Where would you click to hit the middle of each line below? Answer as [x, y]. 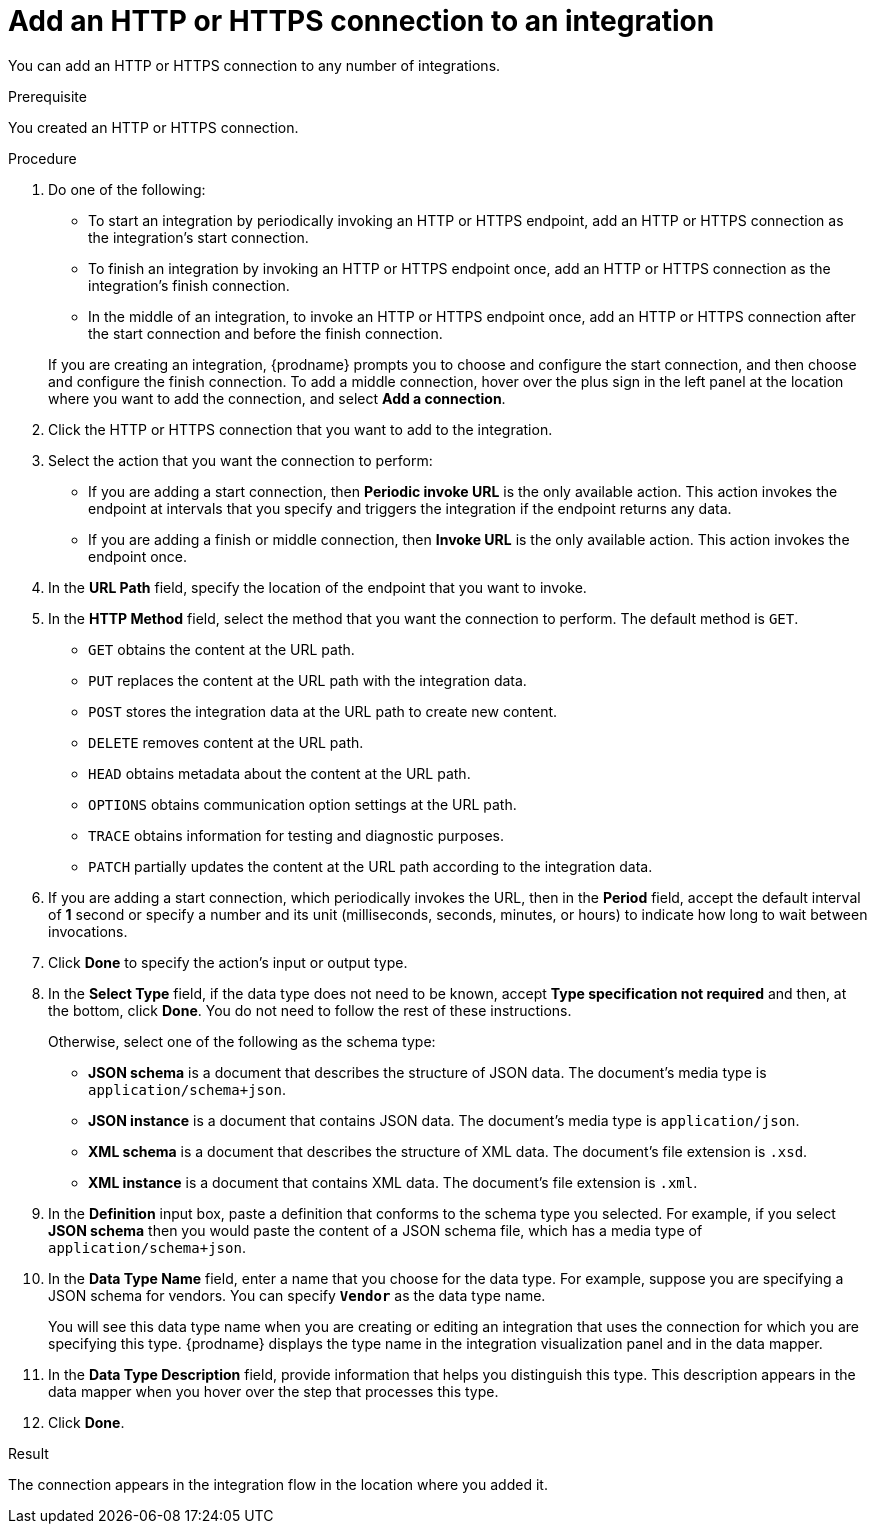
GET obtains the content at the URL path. [221, 649]
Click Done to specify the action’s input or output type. [228, 962]
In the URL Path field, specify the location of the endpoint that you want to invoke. [317, 587]
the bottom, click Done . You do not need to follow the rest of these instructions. [310, 1010]
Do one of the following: [127, 189]
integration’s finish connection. [189, 285]
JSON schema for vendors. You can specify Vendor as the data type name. [297, 1295]
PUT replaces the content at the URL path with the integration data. [307, 680]
